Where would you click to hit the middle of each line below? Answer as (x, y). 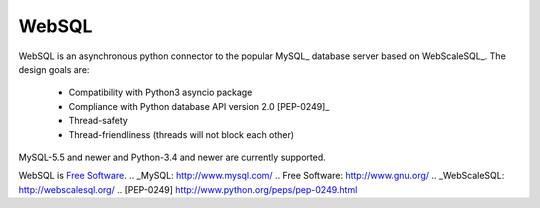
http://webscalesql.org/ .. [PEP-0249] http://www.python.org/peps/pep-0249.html (188, 189)
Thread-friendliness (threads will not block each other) (181, 134)
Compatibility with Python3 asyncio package (160, 92)
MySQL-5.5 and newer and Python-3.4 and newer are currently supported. (172, 157)
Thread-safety (98, 121)
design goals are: (54, 69)
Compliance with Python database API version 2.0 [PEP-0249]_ (199, 106)
